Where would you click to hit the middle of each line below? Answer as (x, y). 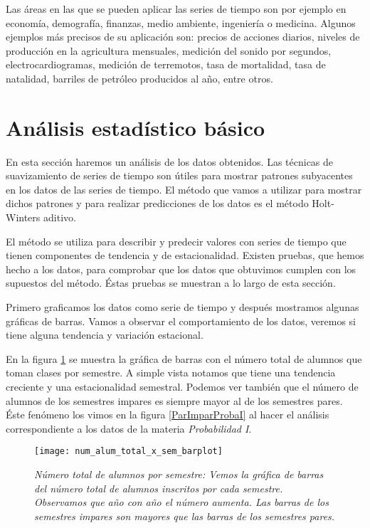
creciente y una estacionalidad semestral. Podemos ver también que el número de (182, 386)
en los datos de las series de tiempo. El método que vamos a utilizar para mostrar (184, 189)
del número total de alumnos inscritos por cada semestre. (159, 488)
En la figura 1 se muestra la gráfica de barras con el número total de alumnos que (184, 358)
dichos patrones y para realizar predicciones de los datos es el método (157, 203)
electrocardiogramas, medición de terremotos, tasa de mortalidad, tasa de (166, 64)
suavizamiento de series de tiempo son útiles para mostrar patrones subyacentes (179, 175)
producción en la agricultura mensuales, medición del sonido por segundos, (169, 50)
